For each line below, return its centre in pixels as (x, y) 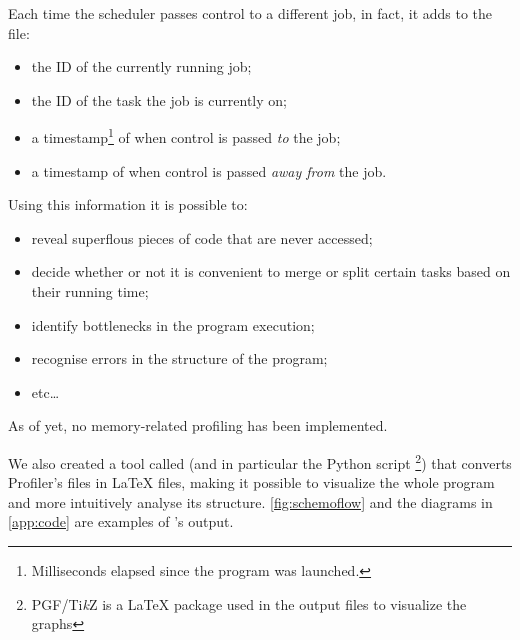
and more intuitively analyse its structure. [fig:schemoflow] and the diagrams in (250, 501)
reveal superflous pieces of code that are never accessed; (202, 237)
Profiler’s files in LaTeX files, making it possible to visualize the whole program (251, 482)
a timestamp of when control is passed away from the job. (209, 170)
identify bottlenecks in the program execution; (173, 324)
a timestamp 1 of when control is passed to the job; (186, 136)
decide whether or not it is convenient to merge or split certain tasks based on (271, 271)
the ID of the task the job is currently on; (159, 99)
